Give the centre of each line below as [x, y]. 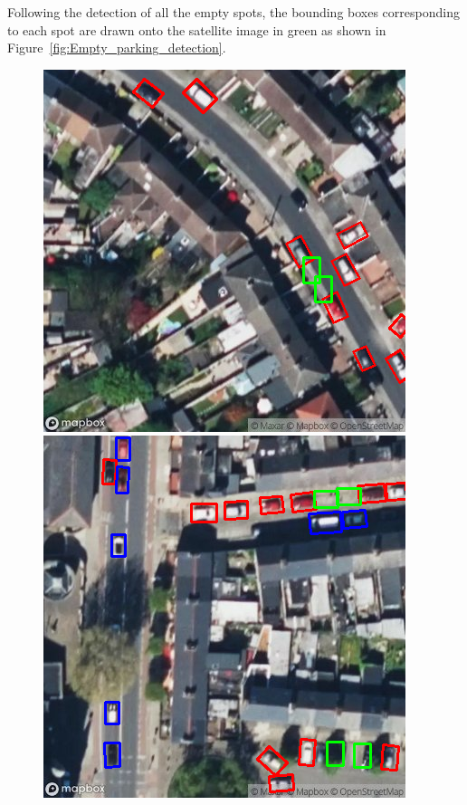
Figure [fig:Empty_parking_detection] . [117, 48]
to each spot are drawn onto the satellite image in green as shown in [197, 29]
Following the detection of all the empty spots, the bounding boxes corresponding [233, 12]
